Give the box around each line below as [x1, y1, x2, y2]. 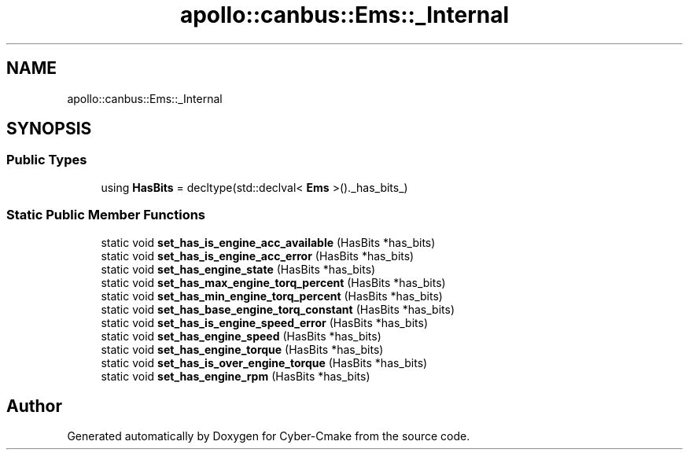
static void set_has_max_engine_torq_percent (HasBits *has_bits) [101, 275, 446, 289]
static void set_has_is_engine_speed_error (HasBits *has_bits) [101, 315, 429, 329]
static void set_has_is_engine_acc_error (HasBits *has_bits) [101, 248, 415, 263]
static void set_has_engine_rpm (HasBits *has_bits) [101, 369, 370, 383]
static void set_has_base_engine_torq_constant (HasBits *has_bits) [101, 302, 455, 316]
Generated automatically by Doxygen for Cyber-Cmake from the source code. [67, 429, 470, 443]
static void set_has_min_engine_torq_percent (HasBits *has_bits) [101, 289, 443, 303]
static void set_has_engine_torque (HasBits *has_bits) [101, 342, 384, 356]
